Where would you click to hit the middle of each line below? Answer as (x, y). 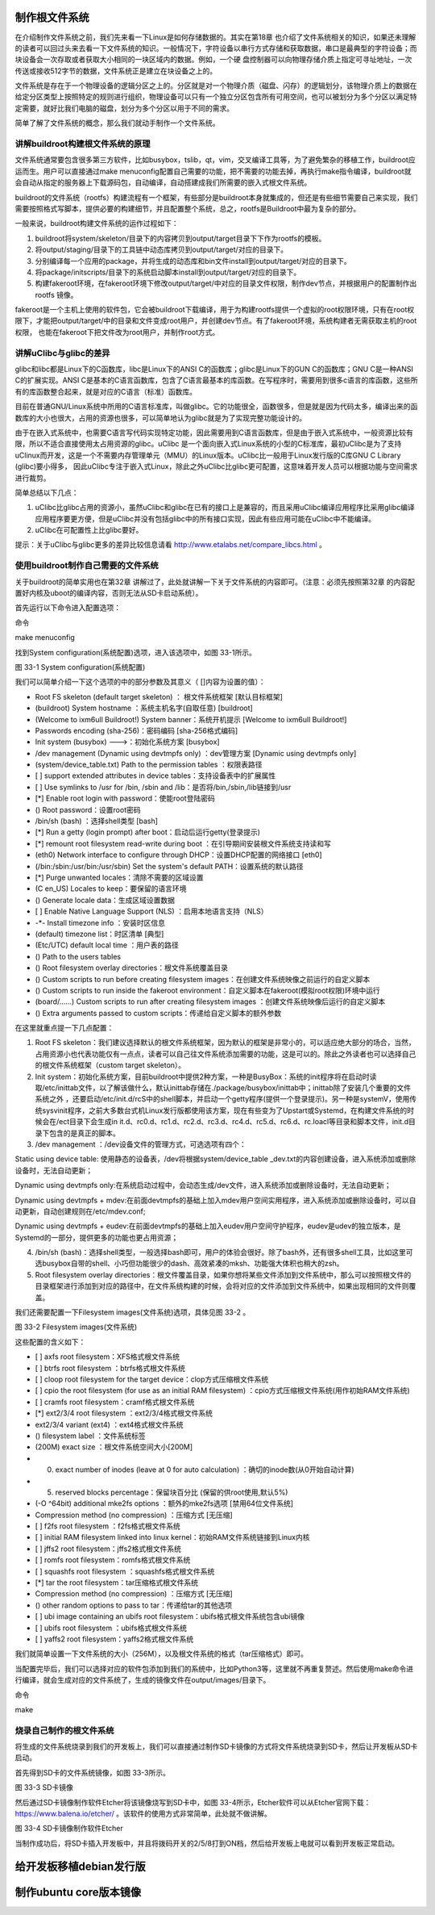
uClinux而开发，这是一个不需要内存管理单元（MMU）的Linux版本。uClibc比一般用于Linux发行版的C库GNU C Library (208, 455)
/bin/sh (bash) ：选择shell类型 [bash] (97, 821)
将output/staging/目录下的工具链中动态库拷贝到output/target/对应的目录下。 (162, 249)
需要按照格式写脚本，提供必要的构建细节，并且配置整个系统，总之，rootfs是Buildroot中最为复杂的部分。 (188, 208)
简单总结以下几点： (47, 492)
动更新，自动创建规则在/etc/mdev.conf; (80, 1211)
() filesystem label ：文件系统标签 (91, 1436)
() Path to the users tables (78, 956)
